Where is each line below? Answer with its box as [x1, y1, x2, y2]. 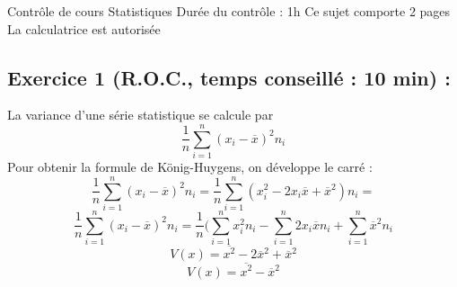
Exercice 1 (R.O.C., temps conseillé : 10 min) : [7, 63, 451, 91]
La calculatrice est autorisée [7, 19, 161, 38]
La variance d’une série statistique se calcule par [7, 105, 274, 124]
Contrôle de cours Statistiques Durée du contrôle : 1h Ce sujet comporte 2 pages [7, 2, 451, 20]
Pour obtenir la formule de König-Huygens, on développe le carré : [7, 157, 373, 176]
